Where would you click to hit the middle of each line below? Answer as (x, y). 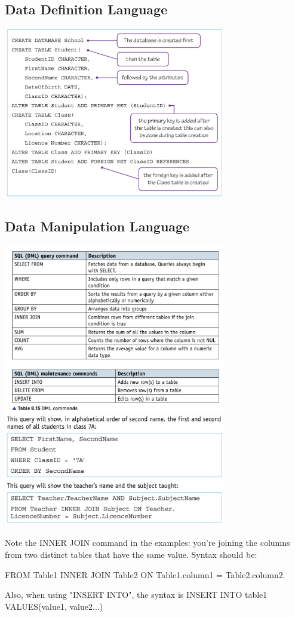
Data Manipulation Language (97, 226)
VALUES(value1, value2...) (54, 606)
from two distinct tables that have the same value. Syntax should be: (131, 554)
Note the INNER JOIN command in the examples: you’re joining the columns (147, 543)
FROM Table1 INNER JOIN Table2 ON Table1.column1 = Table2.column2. (145, 574)
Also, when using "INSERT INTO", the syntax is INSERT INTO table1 (136, 595)
